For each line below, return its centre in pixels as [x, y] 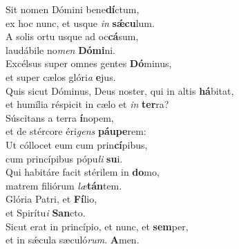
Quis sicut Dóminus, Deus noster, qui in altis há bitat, [120, 90]
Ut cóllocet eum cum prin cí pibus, [77, 144]
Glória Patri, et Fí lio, [51, 199]
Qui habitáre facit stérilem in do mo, [83, 172]
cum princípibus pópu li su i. [64, 158]
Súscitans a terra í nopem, [60, 117]
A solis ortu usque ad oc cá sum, [72, 36]
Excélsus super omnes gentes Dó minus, [89, 63]
